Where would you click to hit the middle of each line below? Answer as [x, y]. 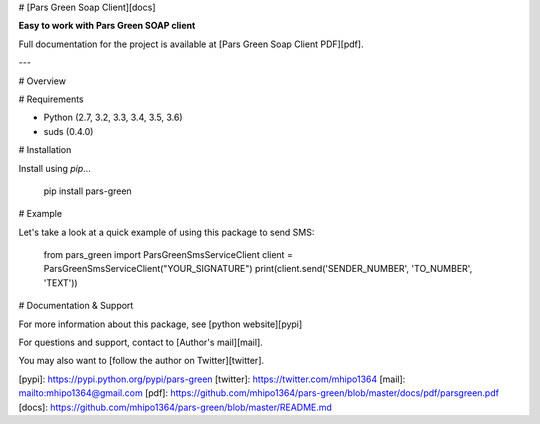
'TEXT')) [61, 282]
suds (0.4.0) [68, 131]
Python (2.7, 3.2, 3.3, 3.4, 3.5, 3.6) [113, 117]
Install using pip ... [55, 168]
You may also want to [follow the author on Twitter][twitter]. [141, 361]
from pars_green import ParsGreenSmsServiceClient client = [168, 255]
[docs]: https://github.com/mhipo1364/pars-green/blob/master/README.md [175, 407]
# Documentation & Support [76, 306]
